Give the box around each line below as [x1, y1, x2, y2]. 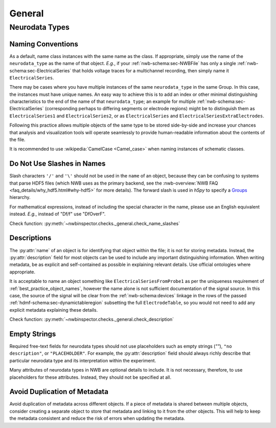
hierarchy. [9, 194, 31, 200]
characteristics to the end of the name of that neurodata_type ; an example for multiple [9, 98, 196, 105]
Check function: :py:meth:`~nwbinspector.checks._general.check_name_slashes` [9, 220, 180, 227]
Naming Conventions [9, 39, 79, 48]
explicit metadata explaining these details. [9, 307, 98, 313]
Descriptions [9, 234, 52, 242]
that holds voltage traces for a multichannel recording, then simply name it [72, 67, 229, 74]
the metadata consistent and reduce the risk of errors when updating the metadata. [9, 415, 185, 421]
